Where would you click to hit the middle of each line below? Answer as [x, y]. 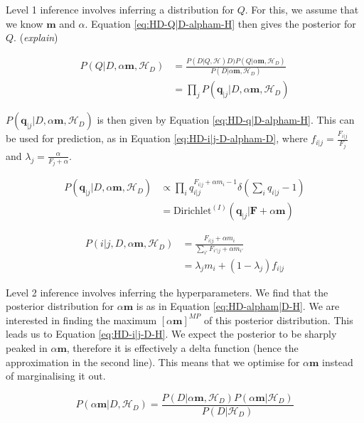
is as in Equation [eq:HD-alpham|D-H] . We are [238, 306]
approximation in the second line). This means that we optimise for [153, 362]
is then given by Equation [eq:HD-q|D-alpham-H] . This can [226, 120]
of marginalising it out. [56, 376]
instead [338, 362]
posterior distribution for [60, 306]
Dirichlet [192, 211]
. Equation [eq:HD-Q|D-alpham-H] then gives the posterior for [220, 23]
